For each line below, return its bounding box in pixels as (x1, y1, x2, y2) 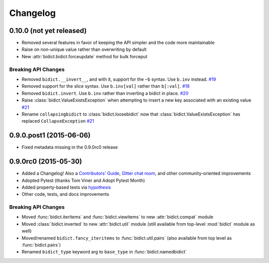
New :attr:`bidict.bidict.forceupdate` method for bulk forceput (21, 53, 147, 59)
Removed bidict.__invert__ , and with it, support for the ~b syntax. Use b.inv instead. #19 (21, 76, 216, 82)
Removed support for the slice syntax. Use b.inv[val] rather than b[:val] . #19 (21, 83, 190, 89)
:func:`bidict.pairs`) (21, 242, 61, 248)
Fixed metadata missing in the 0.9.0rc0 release (21, 144, 118, 150)
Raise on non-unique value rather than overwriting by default (21, 46, 147, 52)
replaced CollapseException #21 (21, 118, 95, 124)
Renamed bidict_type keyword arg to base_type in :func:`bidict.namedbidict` (21, 249, 187, 255)
